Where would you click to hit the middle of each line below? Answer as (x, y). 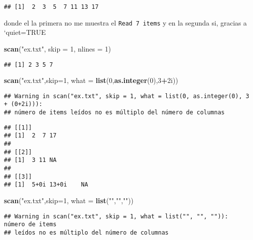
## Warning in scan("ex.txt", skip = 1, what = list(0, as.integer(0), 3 (127, 96)
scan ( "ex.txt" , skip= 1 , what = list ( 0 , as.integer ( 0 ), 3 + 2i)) (91, 80)
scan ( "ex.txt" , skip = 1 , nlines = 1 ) (57, 48)
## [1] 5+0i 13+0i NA (46, 185)
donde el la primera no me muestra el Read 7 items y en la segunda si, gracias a (126, 22)
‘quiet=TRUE (25, 32)
